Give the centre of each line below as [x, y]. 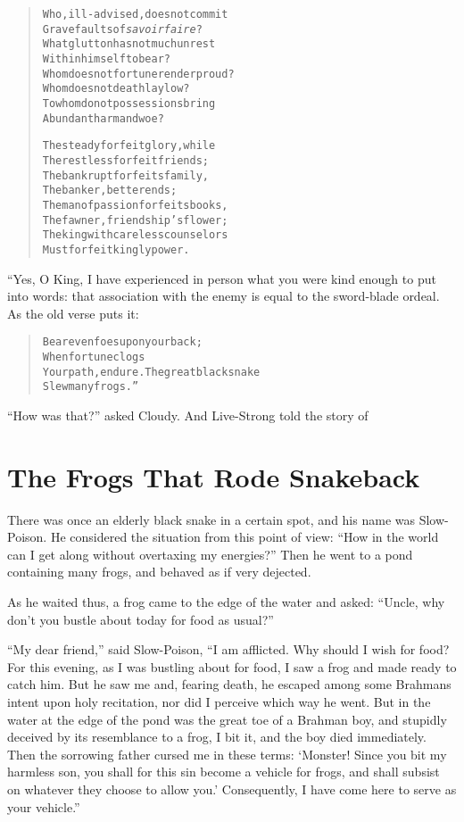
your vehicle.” [44, 806]
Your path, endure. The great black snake [151, 372]
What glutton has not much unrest [129, 44]
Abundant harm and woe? [103, 118]
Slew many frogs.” [91, 387]
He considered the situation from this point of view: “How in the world [244, 537]
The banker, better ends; [110, 191]
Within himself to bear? [106, 58]
